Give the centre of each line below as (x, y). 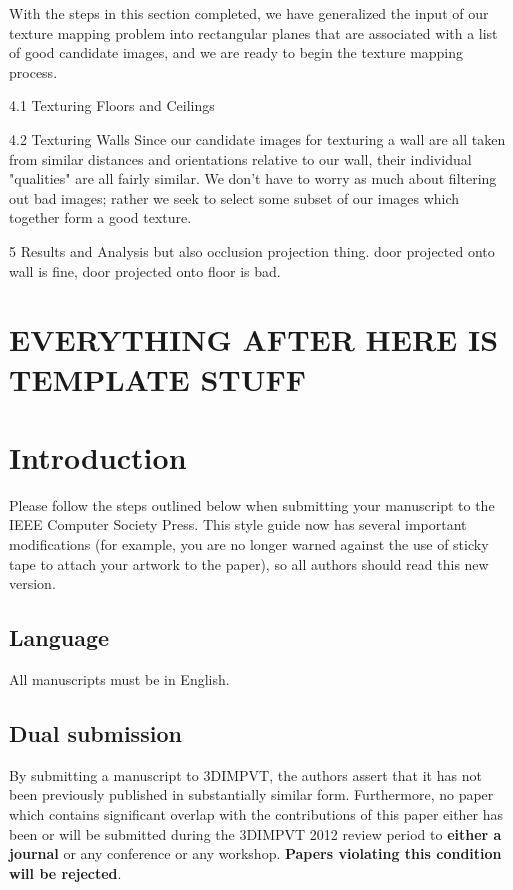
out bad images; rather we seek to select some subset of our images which (234, 197)
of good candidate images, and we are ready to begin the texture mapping (236, 52)
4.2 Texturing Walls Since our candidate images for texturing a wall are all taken (257, 138)
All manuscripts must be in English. (119, 678)
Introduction (98, 456)
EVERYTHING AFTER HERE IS (254, 339)
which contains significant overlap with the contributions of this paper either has (256, 813)
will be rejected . (65, 872)
